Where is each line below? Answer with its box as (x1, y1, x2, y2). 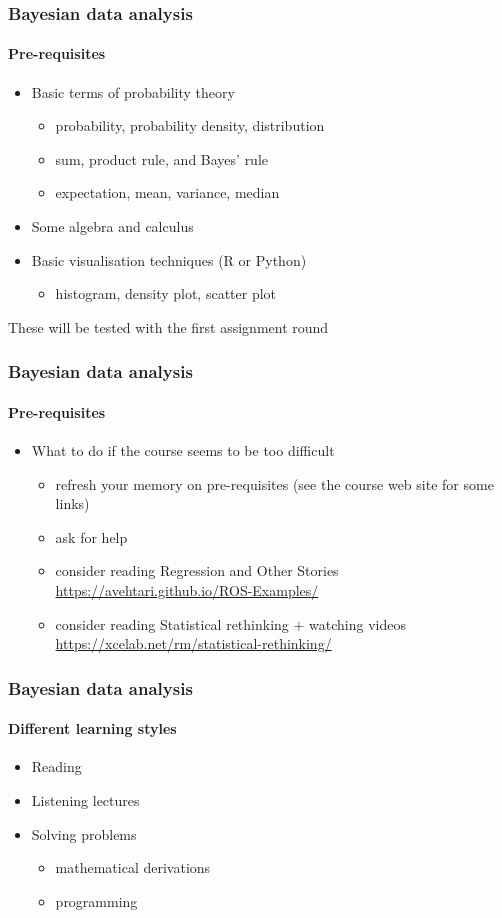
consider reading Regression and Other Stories (55, 560, 339, 581)
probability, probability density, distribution (55, 115, 325, 136)
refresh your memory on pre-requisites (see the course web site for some (55, 473, 494, 494)
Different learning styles (8, 718, 177, 739)
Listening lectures (31, 790, 140, 811)
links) (55, 493, 90, 514)
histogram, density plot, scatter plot (55, 283, 277, 304)
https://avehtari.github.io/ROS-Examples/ (55, 580, 319, 600)
